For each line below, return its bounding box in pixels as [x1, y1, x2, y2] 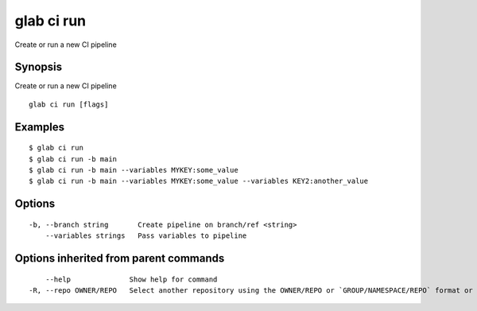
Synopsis [14, 60, 63, 74]
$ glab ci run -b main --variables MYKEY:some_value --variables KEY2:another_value [29, 177, 369, 186]
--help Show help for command [45, 274, 218, 284]
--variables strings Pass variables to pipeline [45, 231, 247, 240]
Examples [14, 120, 65, 134]
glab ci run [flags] [29, 99, 109, 109]
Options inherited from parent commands [14, 251, 225, 266]
